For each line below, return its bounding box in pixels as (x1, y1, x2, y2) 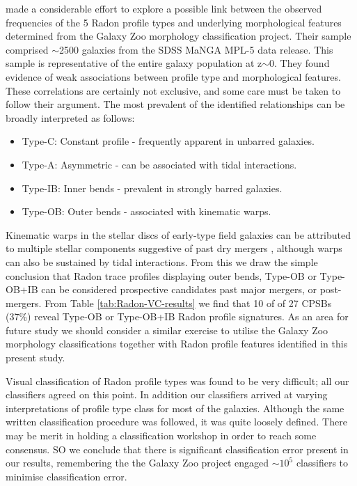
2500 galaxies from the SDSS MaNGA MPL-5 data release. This (59, 42, 333, 56)
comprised (6, 42, 49, 56)
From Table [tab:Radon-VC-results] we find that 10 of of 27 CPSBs (45, 295, 332, 310)
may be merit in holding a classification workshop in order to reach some (6, 428, 317, 443)
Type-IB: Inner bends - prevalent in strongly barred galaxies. (22, 180, 283, 195)
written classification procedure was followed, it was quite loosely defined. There (6, 414, 347, 429)
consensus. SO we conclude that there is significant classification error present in (6, 441, 349, 456)
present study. (6, 350, 65, 365)
